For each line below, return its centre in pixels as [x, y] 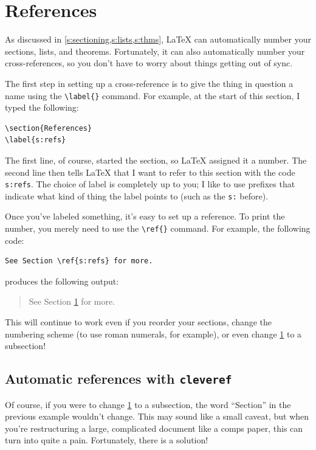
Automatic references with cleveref [118, 379]
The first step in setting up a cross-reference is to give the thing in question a [149, 83]
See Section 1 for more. [72, 301]
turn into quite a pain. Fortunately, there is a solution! [107, 440]
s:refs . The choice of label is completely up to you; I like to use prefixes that [150, 184]
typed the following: [42, 107]
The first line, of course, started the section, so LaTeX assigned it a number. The [156, 160]
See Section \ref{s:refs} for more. [79, 261]
